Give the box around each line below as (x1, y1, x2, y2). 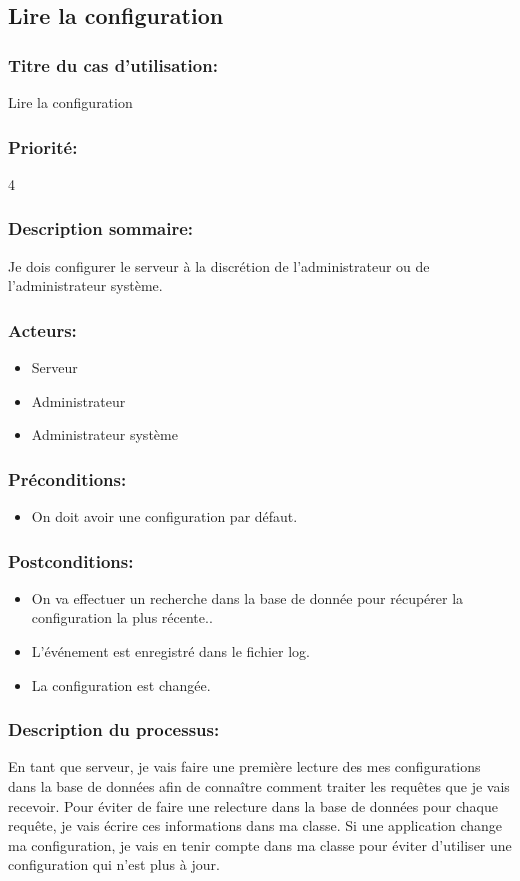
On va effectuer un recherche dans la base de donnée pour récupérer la (31, 587, 464, 608)
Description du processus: (8, 717, 220, 742)
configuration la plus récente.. (31, 607, 213, 628)
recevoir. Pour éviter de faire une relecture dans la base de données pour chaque (8, 795, 498, 816)
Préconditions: (8, 466, 127, 491)
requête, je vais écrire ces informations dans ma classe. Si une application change (8, 815, 503, 836)
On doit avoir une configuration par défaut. (31, 506, 298, 527)
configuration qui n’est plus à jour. (8, 854, 220, 875)
